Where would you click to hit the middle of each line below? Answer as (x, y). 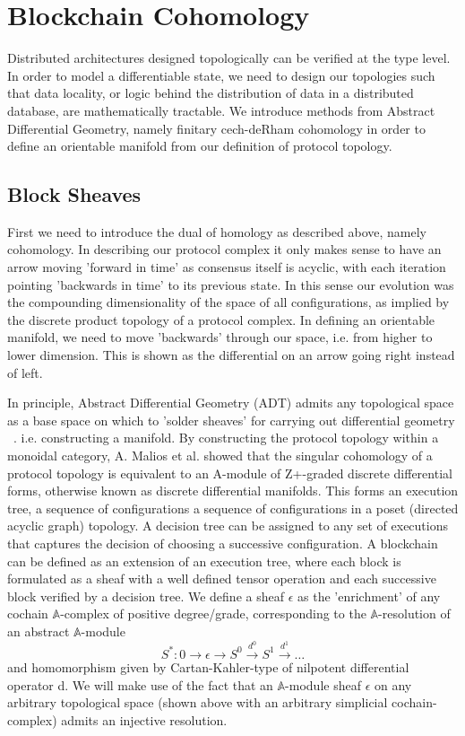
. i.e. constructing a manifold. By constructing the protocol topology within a (226, 438)
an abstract (39, 631)
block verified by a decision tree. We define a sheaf (146, 596)
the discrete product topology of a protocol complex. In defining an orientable (221, 319)
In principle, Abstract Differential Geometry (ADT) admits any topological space (231, 403)
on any (393, 684)
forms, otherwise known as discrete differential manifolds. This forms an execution (233, 491)
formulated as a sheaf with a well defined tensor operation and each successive (222, 578)
